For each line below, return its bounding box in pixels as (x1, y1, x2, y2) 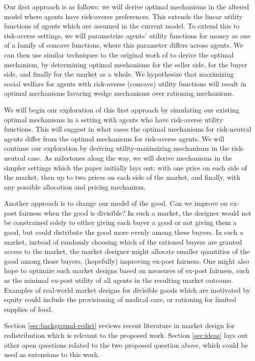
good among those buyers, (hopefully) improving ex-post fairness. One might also (4, 255, 249, 266)
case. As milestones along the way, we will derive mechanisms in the (28, 152, 232, 163)
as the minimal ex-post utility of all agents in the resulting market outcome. (4, 275, 233, 285)
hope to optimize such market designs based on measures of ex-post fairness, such (4, 265, 250, 276)
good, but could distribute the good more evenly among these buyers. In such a (4, 227, 243, 237)
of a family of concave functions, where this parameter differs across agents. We (4, 40, 243, 50)
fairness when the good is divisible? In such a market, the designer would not (19, 207, 252, 218)
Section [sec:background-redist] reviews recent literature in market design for (4, 320, 235, 331)
